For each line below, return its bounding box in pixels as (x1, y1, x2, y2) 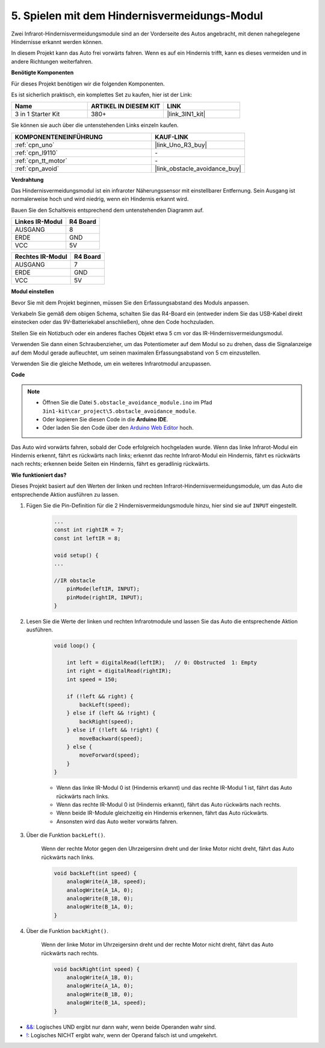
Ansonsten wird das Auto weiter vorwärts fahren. (56, 817, 178, 825)
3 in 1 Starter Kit (14, 110, 60, 119)
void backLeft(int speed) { (54, 870, 137, 876)
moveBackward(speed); (79, 735, 143, 742)
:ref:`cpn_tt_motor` (14, 157, 67, 165)
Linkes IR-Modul (14, 217, 63, 226)
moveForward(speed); (79, 752, 140, 758)
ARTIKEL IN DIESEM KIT (90, 102, 161, 111)
